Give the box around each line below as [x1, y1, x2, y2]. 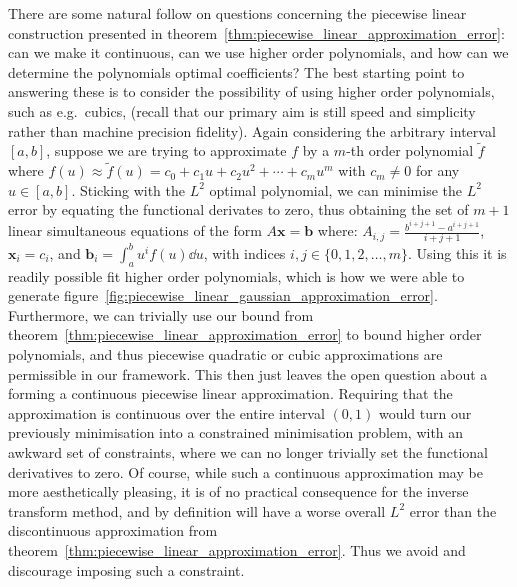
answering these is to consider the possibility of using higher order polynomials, [8, 81, 495, 102]
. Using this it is [407, 242, 507, 263]
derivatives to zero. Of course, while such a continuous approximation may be [8, 461, 483, 482]
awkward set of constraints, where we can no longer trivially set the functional [8, 442, 488, 462]
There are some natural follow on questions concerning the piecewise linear [8, 3, 467, 23]
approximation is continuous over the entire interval [8, 402, 325, 423]
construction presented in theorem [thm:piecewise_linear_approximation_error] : [8, 22, 505, 43]
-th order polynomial [346, 140, 474, 161]
